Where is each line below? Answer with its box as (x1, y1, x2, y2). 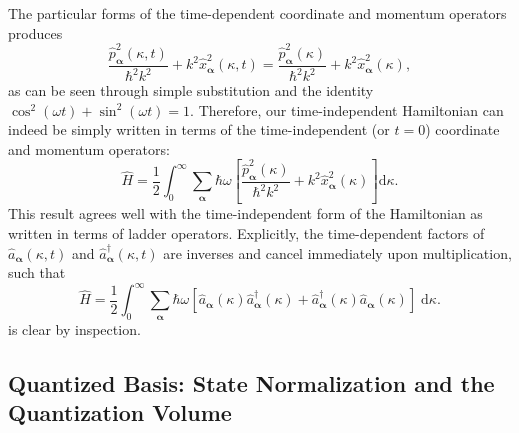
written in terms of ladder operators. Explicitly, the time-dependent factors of (8, 222, 485, 243)
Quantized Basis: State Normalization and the (8, 368, 495, 399)
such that (8, 262, 66, 283)
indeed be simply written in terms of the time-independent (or (8, 119, 390, 140)
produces (8, 22, 63, 43)
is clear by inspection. (8, 319, 141, 340)
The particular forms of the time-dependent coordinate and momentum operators (8, 3, 507, 23)
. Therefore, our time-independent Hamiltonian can (190, 99, 504, 120)
